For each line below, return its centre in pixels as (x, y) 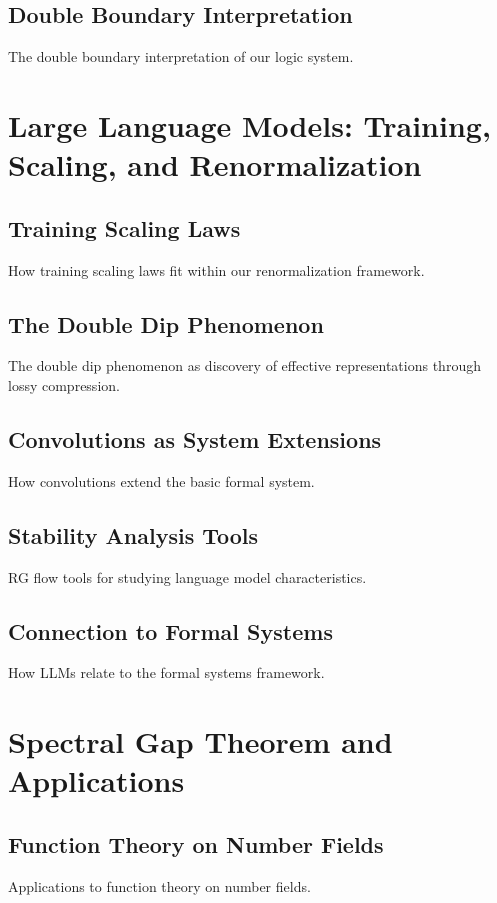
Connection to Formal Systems (170, 630)
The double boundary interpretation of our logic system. (181, 56)
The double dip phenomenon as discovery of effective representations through (244, 365)
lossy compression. (64, 384)
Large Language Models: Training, (249, 124)
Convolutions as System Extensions (195, 438)
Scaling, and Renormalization (215, 164)
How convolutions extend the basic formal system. (161, 480)
